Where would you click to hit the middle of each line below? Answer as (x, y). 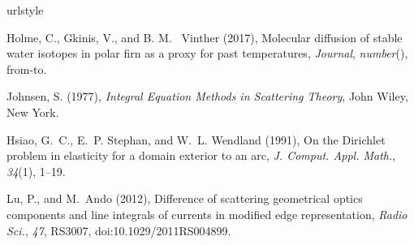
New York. (33, 112)
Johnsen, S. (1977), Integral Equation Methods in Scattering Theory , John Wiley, (207, 96)
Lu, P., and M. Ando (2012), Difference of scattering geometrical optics (185, 198)
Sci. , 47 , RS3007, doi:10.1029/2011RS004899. (119, 230)
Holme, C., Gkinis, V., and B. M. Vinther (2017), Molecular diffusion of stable (205, 37)
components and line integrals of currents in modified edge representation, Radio (207, 214)
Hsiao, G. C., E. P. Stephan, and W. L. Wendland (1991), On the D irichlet (196, 139)
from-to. (27, 69)
